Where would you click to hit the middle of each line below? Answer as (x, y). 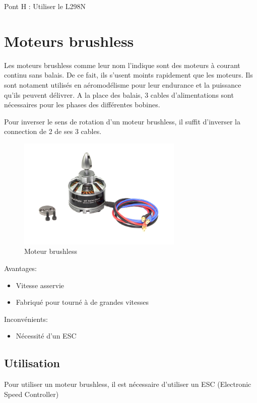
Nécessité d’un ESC (46, 336)
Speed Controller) (31, 394)
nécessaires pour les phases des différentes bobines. (82, 105)
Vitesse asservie (40, 285)
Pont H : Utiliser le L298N (45, 6)
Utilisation (32, 363)
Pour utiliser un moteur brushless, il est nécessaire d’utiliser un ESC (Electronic (128, 384)
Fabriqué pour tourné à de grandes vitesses (82, 302)
